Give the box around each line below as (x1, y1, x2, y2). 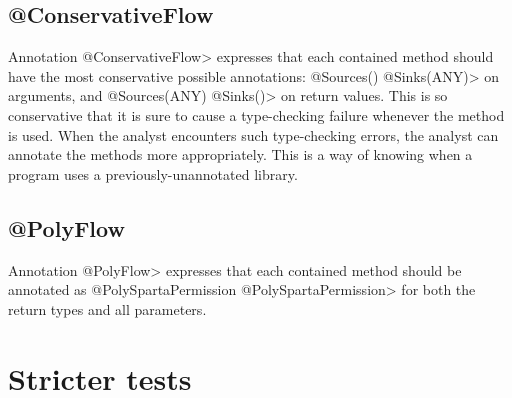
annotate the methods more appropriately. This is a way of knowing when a (8, 144, 473, 165)
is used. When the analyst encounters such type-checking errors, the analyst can (8, 124, 499, 145)
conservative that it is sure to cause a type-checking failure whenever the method (8, 104, 505, 125)
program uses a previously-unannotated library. (8, 163, 298, 184)
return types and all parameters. (8, 298, 207, 319)
